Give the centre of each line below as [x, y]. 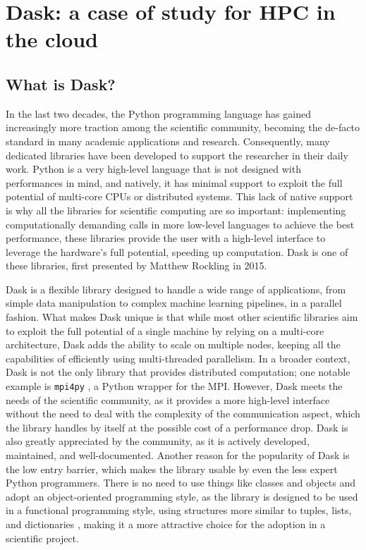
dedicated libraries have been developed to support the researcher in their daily [177, 155]
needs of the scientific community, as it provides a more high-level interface [168, 399]
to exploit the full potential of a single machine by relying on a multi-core [165, 330]
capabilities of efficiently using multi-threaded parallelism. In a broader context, [178, 358]
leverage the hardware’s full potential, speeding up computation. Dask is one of [177, 251]
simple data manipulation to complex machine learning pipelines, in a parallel [174, 303]
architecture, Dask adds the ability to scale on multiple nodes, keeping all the [173, 344]
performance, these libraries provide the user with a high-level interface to [166, 238]
